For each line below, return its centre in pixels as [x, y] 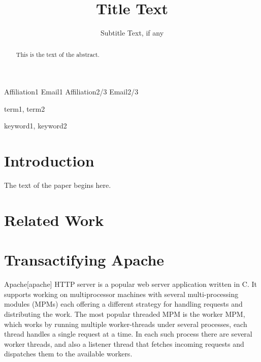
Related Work [54, 220]
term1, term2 [25, 108]
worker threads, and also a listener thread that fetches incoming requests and [124, 343]
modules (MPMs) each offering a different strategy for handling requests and [123, 304]
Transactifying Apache [84, 260]
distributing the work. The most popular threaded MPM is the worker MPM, [125, 314]
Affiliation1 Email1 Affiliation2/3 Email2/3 [71, 92]
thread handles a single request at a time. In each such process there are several [128, 334]
